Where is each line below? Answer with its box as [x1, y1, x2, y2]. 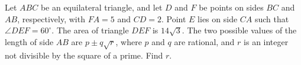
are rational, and [174, 35, 235, 47]
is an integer [244, 35, 289, 47]
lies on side [198, 12, 238, 25]
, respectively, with [17, 12, 85, 25]
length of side [5, 35, 54, 47]
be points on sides [199, 1, 264, 13]
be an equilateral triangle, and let [40, 1, 163, 13]
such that [254, 12, 289, 25]
